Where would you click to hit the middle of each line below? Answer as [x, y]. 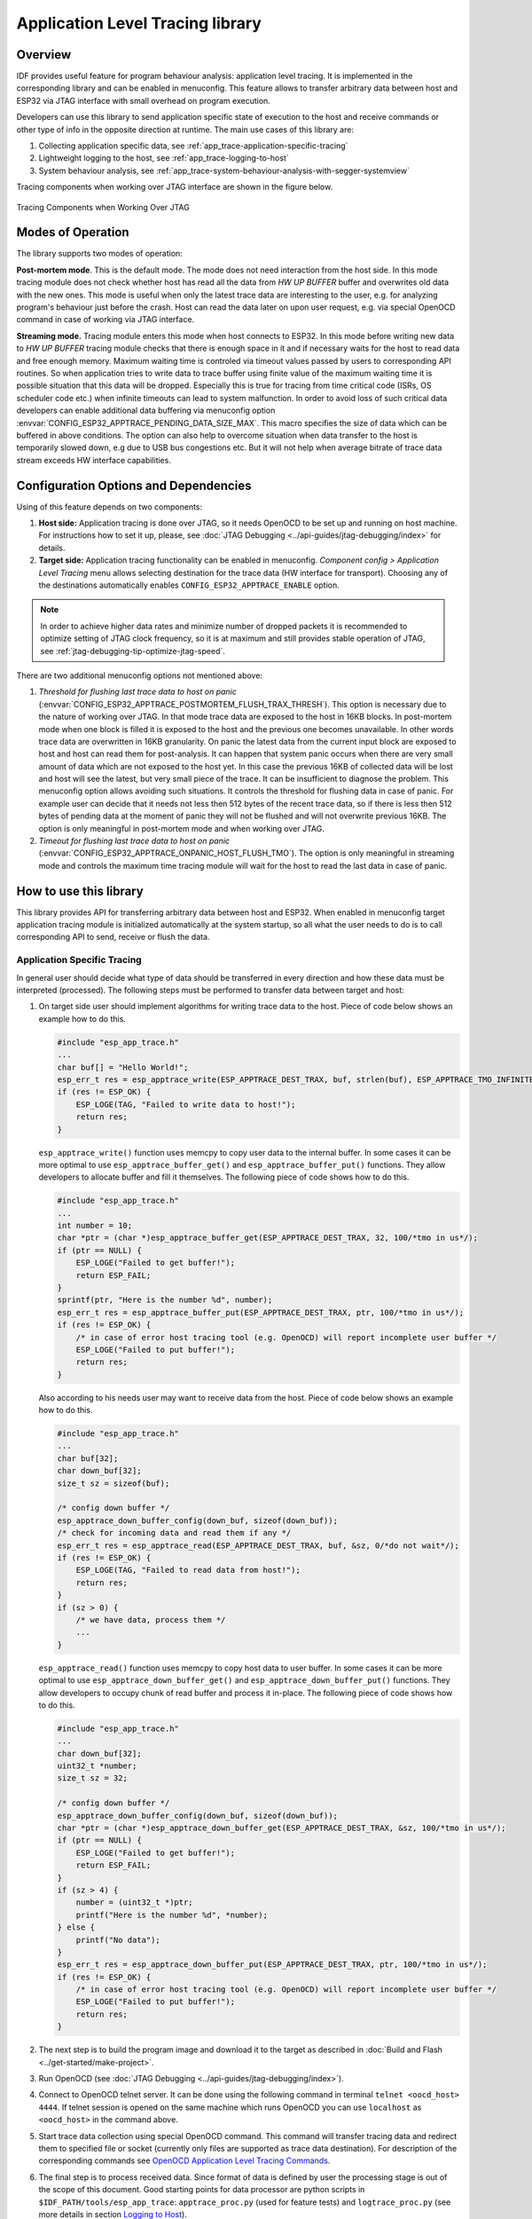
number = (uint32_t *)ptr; [135, 1903]
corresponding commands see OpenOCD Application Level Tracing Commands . [184, 2160]
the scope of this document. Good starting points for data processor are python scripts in [202, 2190]
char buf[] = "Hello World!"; [123, 1067]
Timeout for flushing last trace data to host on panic [134, 841]
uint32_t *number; [97, 1766]
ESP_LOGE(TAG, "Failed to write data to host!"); [186, 1104]
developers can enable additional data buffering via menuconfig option [146, 411]
